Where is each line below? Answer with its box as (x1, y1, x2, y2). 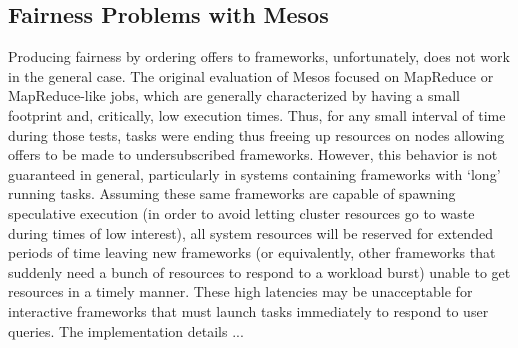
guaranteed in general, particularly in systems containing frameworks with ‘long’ (8, 163, 501, 184)
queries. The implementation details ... (8, 320, 244, 341)
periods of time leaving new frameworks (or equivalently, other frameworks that (8, 242, 496, 263)
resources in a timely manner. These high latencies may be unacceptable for (8, 281, 473, 302)
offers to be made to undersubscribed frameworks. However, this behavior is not (8, 144, 498, 165)
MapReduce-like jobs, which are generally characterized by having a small (8, 85, 460, 106)
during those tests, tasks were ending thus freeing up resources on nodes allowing (8, 124, 505, 145)
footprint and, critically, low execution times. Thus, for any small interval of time (8, 104, 506, 125)
